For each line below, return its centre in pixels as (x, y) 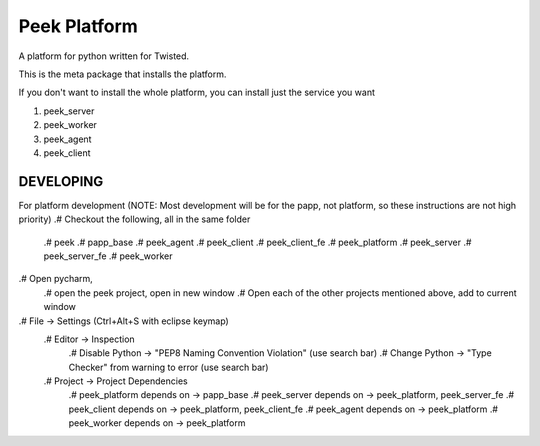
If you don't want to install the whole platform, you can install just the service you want (196, 92)
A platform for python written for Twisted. (104, 56)
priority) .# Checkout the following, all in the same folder (134, 219)
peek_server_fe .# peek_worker (108, 256)
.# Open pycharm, (56, 279)
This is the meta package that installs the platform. (122, 74)
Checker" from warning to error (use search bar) (168, 367)
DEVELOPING (61, 181)
